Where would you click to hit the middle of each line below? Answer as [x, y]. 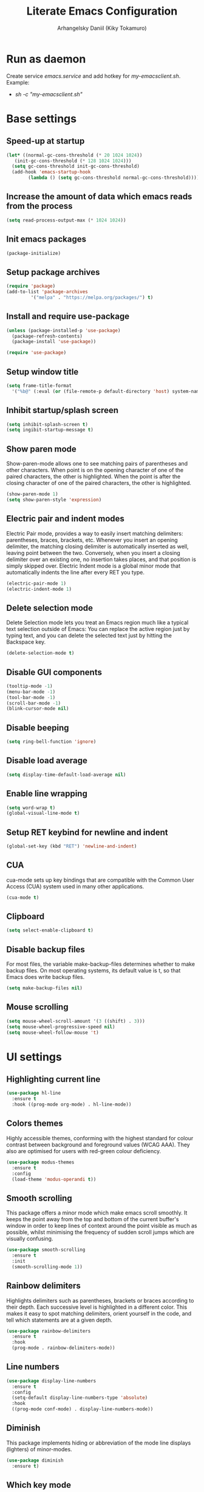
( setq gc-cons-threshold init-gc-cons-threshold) [76, 166]
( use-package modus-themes [40, 1162]
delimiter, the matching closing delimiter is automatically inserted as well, [98, 546]
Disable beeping [38, 727]
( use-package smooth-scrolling [46, 1250]
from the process [39, 206]
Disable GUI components [54, 672]
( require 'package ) [31, 286]
